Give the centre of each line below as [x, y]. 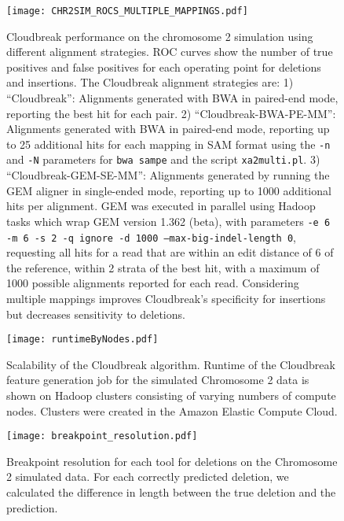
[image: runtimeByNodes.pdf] [82, 340]
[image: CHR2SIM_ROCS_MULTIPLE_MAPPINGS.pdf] [127, 11]
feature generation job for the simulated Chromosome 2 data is [158, 380]
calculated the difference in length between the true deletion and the [171, 492]
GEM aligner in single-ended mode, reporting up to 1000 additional [169, 190]
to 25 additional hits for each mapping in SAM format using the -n [168, 144]
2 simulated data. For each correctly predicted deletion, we [148, 477]
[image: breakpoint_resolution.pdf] [102, 436]
